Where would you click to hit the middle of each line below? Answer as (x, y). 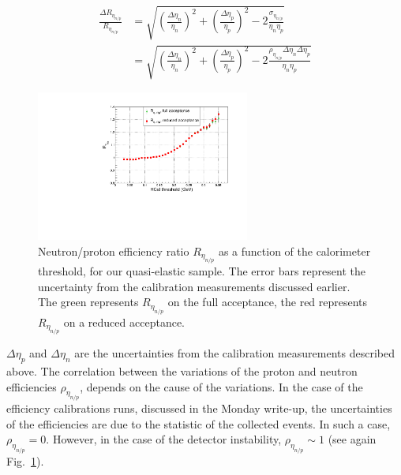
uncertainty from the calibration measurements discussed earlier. (194, 286)
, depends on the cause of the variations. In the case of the (221, 386)
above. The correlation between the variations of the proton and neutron (182, 370)
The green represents (88, 302)
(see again (352, 439)
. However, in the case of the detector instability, (164, 439)
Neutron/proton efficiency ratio (114, 251)
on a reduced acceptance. (124, 322)
